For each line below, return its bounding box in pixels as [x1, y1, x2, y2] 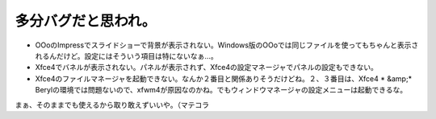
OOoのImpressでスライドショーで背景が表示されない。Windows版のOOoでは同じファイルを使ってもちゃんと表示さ [35, 40, 419, 50]
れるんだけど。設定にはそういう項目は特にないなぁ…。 [35, 51, 218, 60]
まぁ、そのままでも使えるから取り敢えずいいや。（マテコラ [15, 100, 210, 109]
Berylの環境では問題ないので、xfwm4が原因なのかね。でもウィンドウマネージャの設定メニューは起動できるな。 [35, 85, 408, 95]
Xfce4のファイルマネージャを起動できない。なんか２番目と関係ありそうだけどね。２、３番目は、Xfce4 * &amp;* [35, 73, 412, 84]
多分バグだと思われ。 [15, 12, 157, 30]
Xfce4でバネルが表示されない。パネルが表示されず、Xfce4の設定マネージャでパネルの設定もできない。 [35, 63, 379, 72]
